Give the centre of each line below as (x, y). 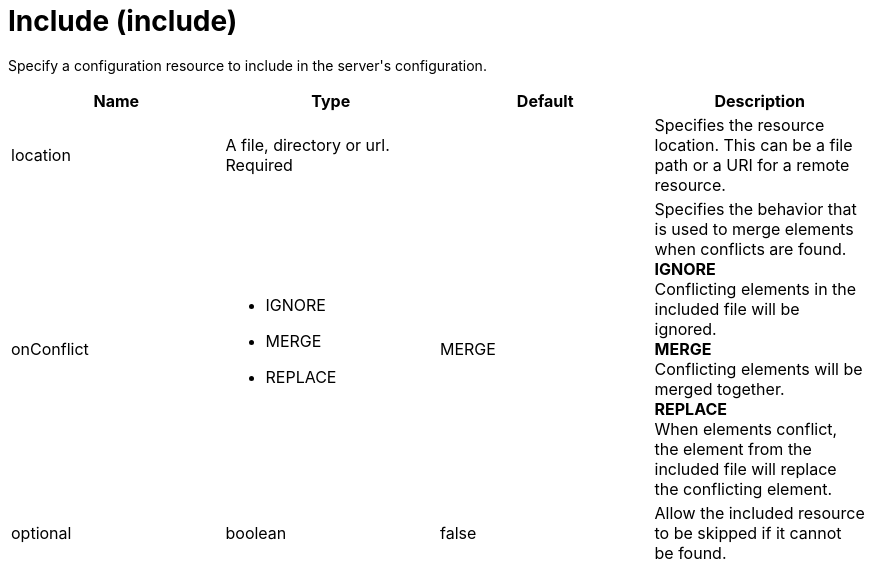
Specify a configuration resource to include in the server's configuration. (247, 65)
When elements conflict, (746, 428)
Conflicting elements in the (755, 288)
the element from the (733, 448)
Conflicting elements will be (758, 368)
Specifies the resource (739, 124)
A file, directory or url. (307, 144)
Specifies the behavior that (755, 208)
